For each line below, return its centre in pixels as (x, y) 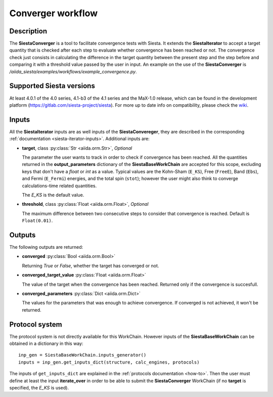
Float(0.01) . (37, 220)
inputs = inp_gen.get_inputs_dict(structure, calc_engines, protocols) (109, 362)
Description (28, 31)
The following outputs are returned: (46, 247)
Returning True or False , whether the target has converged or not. (90, 266)
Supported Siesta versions (52, 86)
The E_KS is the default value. (53, 195)
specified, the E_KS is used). (39, 388)
